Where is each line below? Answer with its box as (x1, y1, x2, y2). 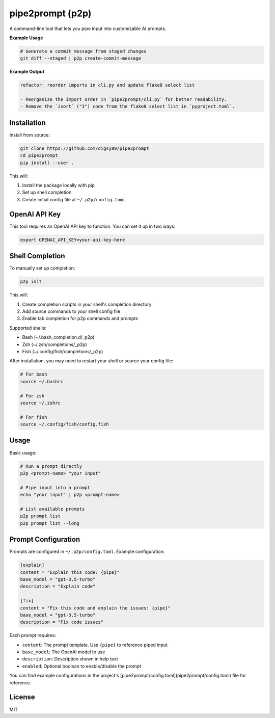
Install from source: (9, 131, 50, 138)
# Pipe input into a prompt (20, 485, 90, 490)
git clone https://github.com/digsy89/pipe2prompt (20, 145, 150, 151)
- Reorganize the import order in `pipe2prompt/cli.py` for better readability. (20, 97, 227, 102)
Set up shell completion (22, 189, 72, 196)
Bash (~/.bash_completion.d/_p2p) (22, 334, 95, 340)
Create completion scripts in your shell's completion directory (22, 301, 152, 307)
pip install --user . (20, 159, 74, 166)
